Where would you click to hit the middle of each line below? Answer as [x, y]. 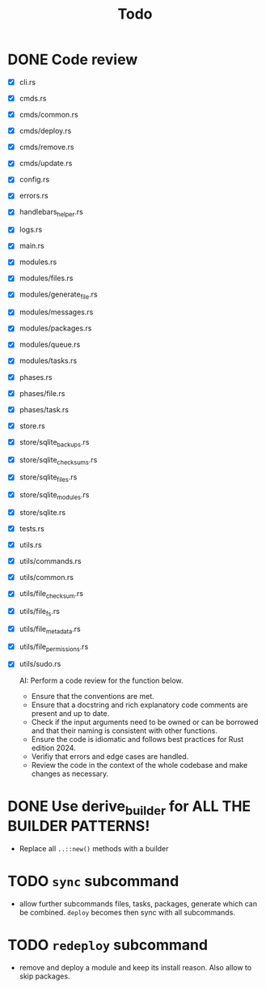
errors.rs [34, 196]
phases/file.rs [42, 393]
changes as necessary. [70, 774]
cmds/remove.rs [46, 147]
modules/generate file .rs [58, 295]
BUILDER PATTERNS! [79, 826]
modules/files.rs [46, 278]
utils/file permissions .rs [54, 647]
